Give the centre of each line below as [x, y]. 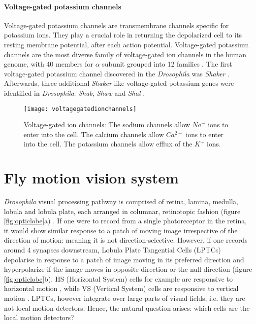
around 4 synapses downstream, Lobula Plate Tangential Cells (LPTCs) [112, 250]
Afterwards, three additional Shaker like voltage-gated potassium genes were [119, 83]
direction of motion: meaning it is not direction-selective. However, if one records [126, 240]
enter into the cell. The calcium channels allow [94, 134]
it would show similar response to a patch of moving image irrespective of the [121, 230]
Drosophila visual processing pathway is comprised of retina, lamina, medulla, [121, 201]
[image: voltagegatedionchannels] [80, 109]
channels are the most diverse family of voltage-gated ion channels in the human [125, 54]
